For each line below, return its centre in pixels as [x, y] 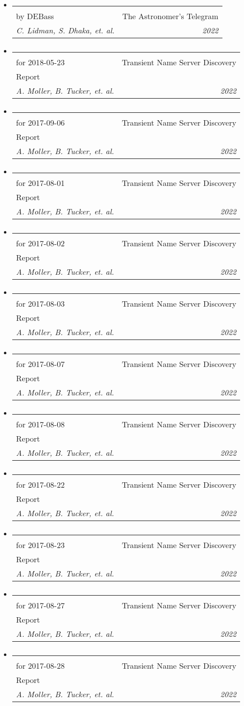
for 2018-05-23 [40, 62]
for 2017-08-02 [40, 243]
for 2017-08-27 [40, 605]
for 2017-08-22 [40, 484]
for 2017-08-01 [40, 183]
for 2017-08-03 [40, 303]
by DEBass [35, 16]
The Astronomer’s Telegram [170, 16]
